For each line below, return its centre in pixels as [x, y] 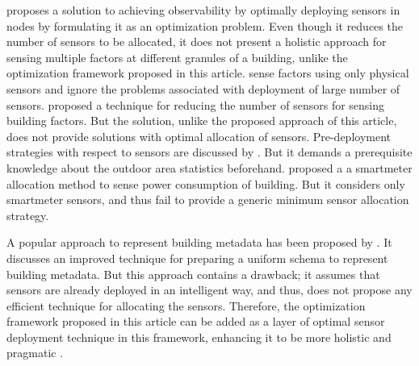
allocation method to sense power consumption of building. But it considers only [206, 183]
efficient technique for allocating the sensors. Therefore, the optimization [186, 305]
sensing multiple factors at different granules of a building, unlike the [177, 57]
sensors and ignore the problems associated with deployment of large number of [203, 88]
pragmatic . [35, 353]
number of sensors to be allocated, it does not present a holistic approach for [197, 42]
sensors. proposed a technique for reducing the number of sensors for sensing [196, 104]
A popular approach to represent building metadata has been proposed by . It [199, 242]
